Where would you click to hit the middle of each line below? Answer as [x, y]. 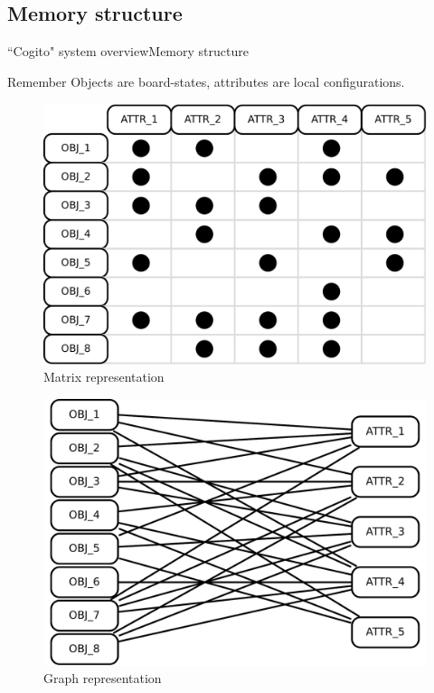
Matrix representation [104, 377]
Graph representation [103, 678]
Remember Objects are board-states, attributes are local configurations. [206, 81]
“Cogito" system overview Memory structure [128, 51]
